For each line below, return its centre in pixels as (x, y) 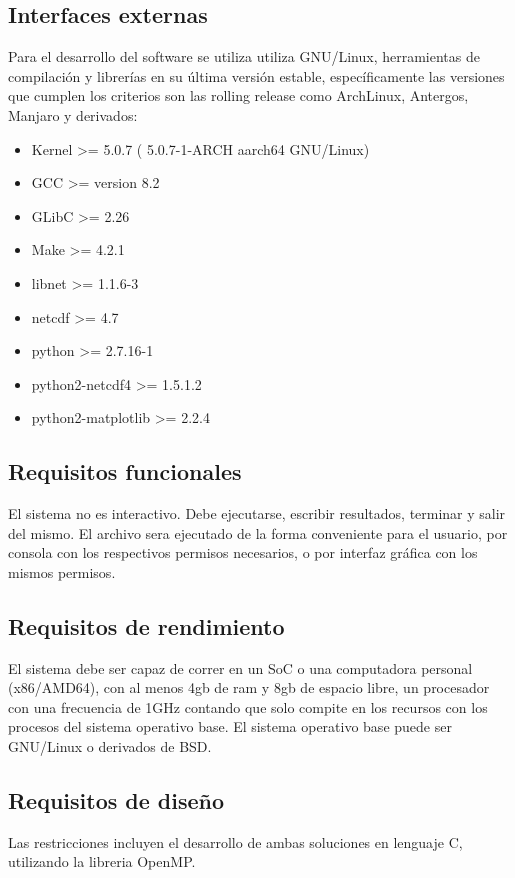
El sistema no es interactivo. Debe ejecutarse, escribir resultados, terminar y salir (257, 513)
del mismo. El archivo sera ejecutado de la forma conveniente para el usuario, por (258, 532)
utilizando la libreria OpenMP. (102, 861)
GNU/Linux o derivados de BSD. (110, 746)
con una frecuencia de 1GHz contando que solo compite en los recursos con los (248, 706)
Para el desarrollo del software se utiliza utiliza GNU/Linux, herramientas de (244, 56)
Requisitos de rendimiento (146, 625)
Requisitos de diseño (116, 800)
